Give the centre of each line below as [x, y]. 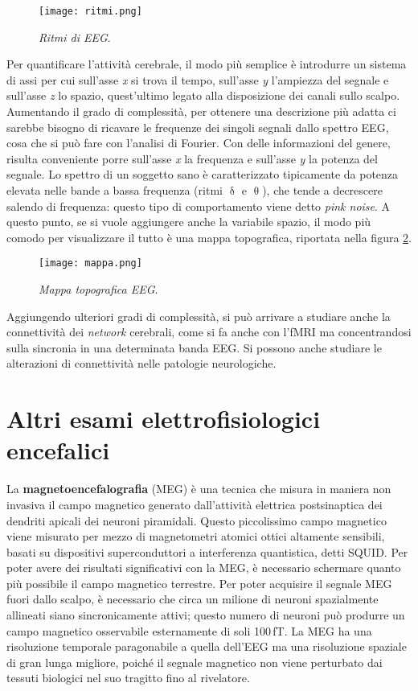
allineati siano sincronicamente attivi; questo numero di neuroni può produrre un [206, 615]
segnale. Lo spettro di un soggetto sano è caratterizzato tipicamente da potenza [203, 174]
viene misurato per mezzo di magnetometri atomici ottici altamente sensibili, [196, 536]
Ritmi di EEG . [75, 37]
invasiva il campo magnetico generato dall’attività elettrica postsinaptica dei [195, 504]
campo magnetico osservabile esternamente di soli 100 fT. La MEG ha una [189, 630]
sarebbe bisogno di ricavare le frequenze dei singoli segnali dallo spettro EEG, [198, 127]
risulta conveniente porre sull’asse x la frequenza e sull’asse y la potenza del [192, 158]
